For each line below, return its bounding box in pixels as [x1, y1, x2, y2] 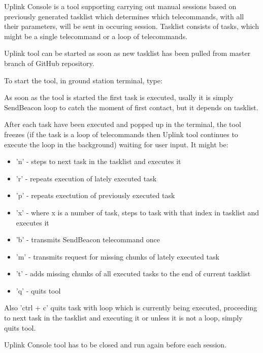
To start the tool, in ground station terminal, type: [4, 75, 162, 85]
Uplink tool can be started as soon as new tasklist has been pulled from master [4, 48, 251, 58]
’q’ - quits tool [16, 285, 61, 296]
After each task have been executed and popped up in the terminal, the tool [4, 119, 241, 130]
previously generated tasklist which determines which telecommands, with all [4, 11, 244, 21]
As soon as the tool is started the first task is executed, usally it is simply [4, 92, 234, 103]
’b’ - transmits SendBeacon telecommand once [16, 234, 160, 245]
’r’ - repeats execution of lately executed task [16, 173, 157, 183]
